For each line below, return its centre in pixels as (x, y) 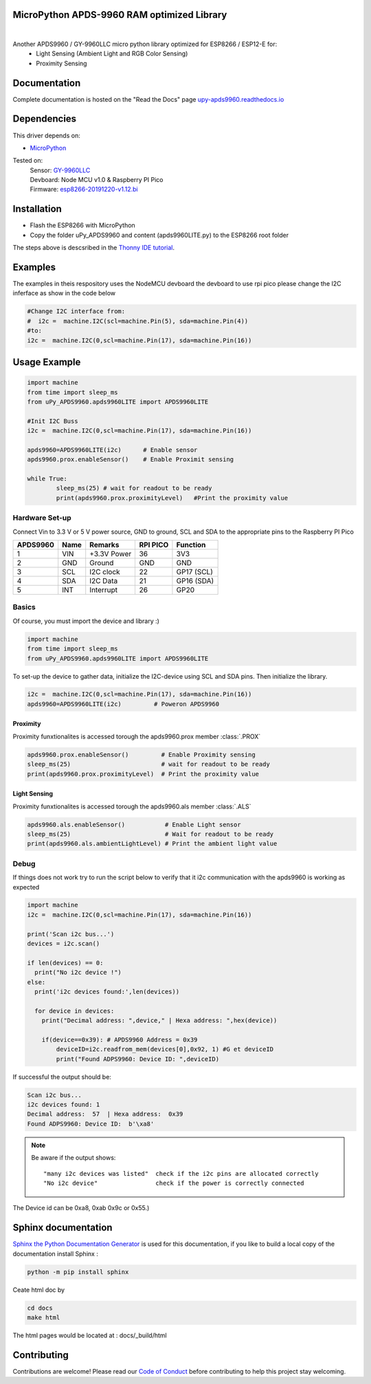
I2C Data (104, 581)
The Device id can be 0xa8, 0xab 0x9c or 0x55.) (81, 1208)
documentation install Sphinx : (56, 1253)
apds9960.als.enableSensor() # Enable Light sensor (134, 825)
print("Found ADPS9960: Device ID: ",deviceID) (138, 1059)
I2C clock (105, 572)
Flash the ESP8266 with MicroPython (82, 225)
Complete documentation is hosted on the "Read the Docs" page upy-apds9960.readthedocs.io (148, 99)
